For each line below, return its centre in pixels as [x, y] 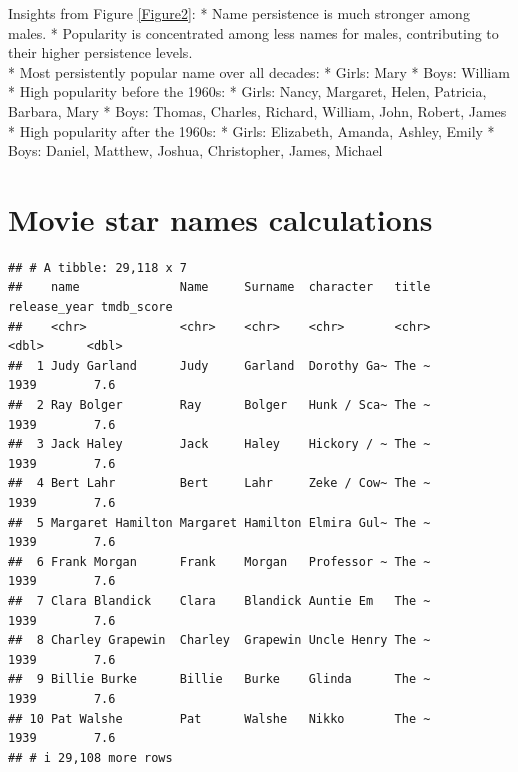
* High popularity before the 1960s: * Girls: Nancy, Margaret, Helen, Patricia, [247, 91]
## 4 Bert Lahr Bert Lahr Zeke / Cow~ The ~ [219, 483]
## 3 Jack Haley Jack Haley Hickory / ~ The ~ [219, 444]
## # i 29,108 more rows [90, 757]
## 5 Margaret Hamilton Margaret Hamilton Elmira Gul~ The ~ [219, 522]
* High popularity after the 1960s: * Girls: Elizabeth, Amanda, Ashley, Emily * [251, 130]
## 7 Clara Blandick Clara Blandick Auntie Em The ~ [219, 600]
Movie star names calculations [220, 218]
